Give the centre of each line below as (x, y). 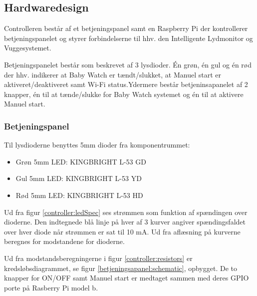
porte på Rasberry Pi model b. (51, 287)
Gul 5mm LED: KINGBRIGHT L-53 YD (79, 178)
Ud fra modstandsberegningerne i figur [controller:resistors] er (98, 258)
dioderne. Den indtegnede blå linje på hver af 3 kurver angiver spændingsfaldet (125, 222)
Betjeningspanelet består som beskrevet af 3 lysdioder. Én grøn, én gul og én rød (128, 64)
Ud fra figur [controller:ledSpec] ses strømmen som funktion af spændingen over (126, 212)
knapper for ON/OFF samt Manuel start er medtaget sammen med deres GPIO (127, 278)
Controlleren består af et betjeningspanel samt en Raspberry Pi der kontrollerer (126, 28)
